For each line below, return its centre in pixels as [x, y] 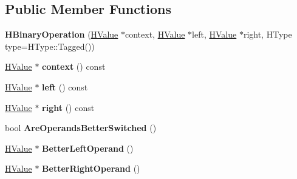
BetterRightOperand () [91, 168]
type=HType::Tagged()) [50, 46]
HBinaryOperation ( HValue [62, 34]
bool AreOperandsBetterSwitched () [81, 128]
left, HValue [214, 34]
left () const [65, 86]
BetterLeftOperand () [88, 148]
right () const [68, 107]
